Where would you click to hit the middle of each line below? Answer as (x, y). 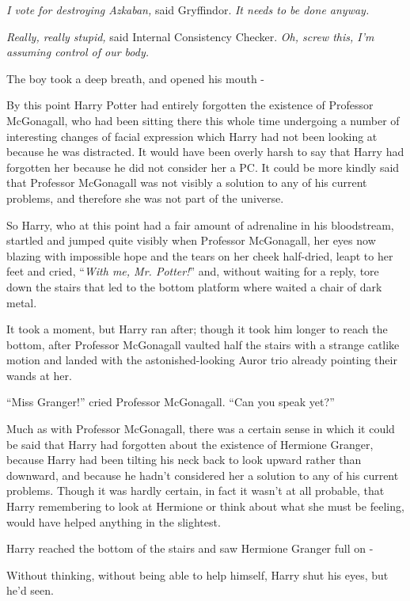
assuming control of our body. (78, 52)
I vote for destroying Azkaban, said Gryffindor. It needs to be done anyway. (188, 10)
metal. (22, 302)
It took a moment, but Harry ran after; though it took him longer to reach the (197, 329)
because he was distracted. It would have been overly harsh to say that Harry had (205, 152)
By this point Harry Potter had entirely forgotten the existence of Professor (190, 105)
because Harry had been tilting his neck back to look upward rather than (184, 460)
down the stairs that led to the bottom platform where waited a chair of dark (194, 286)
